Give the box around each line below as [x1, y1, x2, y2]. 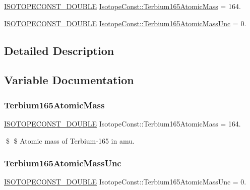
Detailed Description [4, 42, 114, 58]
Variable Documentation [4, 72, 134, 88]
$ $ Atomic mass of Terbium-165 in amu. [6, 135, 135, 146]
